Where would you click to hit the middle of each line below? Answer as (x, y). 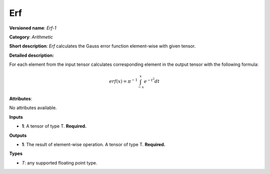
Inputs (16, 117)
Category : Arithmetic (31, 37)
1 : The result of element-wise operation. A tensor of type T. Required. (94, 144)
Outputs (18, 135)
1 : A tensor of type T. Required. (54, 126)
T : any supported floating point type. (59, 163)
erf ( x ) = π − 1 (123, 81)
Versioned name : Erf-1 (33, 28)
